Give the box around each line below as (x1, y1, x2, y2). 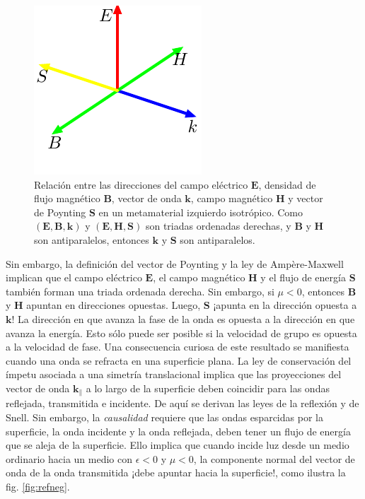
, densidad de (258, 177, 316, 192)
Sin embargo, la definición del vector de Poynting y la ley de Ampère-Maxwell (6, 256, 344, 271)
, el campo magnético (153, 270, 245, 285)
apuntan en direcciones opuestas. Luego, (26, 298, 201, 312)
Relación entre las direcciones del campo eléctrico (34, 177, 248, 192)
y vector (288, 191, 323, 206)
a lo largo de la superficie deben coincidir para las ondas (86, 380, 330, 395)
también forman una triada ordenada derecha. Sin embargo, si (6, 283, 274, 298)
